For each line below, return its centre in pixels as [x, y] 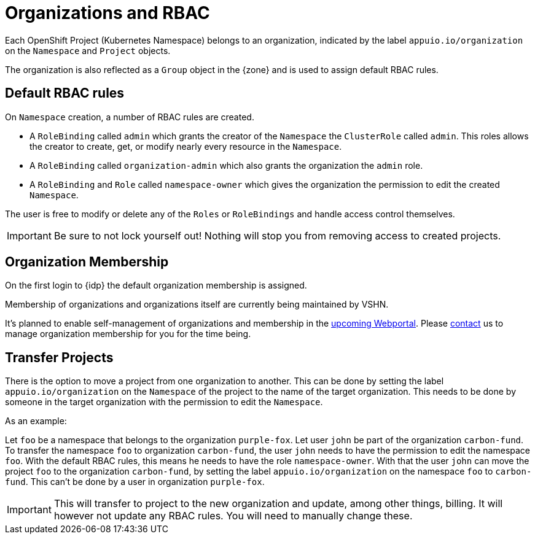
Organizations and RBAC [107, 13]
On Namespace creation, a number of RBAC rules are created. [130, 117]
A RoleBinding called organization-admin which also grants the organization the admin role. [226, 165]
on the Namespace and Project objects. [88, 50]
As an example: [36, 421]
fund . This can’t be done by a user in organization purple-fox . [135, 482]
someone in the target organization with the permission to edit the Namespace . [164, 402]
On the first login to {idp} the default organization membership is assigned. [156, 285]
